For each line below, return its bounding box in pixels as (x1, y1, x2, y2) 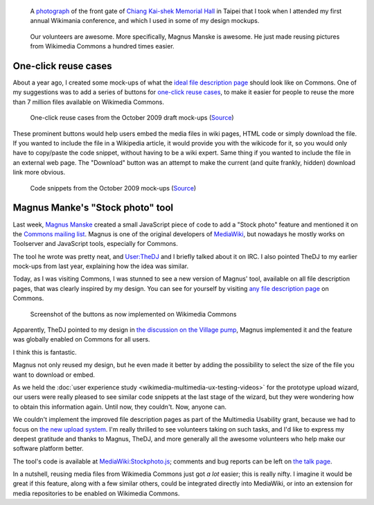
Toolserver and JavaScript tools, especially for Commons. (12, 240, 178, 248)
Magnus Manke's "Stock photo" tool (12, 202, 174, 214)
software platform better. (12, 444, 84, 453)
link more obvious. (12, 168, 66, 177)
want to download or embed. (12, 371, 95, 379)
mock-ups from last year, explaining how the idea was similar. (12, 262, 189, 270)
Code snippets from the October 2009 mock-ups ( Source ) (30, 184, 197, 192)
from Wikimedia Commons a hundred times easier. (30, 42, 175, 51)
